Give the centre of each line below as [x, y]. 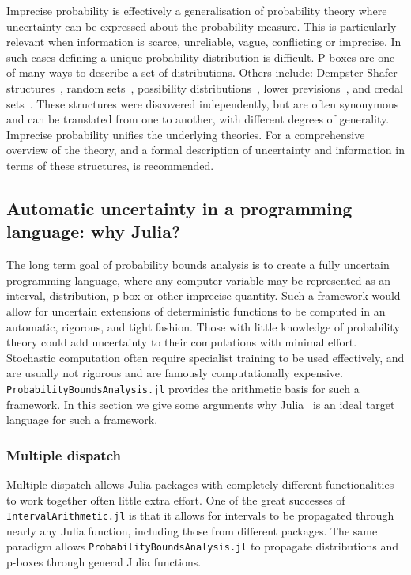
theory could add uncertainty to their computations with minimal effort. [182, 342]
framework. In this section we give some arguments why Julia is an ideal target [201, 404]
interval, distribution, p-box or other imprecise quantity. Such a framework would [204, 295]
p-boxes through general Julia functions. [104, 562]
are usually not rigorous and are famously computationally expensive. [175, 373]
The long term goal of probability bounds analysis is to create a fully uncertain [198, 265]
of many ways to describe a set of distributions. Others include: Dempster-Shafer [202, 72]
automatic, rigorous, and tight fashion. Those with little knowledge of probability [203, 326]
